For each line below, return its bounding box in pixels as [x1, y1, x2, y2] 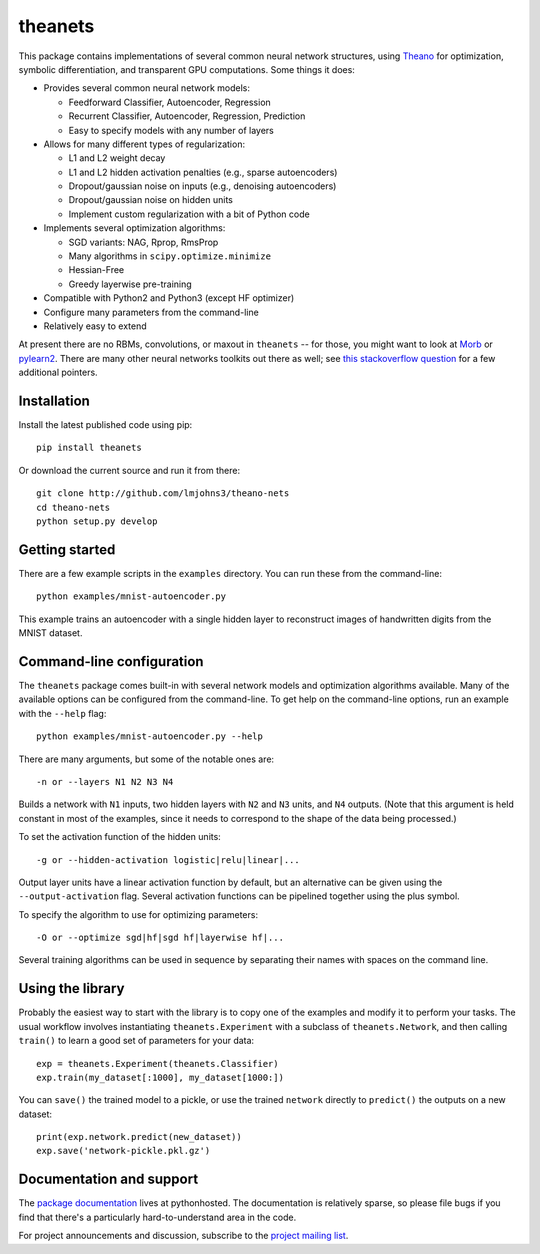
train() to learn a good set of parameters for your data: [18, 1035, 255, 1047]
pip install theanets [36, 442, 142, 454]
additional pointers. [18, 366, 99, 379]
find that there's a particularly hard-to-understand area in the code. [18, 1211, 297, 1223]
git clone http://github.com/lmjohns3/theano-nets [36, 488, 290, 499]
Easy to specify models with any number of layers [68, 124, 274, 136]
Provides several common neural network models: [43, 82, 250, 94]
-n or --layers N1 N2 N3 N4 [36, 776, 174, 787]
